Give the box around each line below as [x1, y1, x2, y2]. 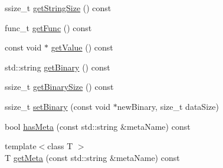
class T [47, 140, 73, 152]
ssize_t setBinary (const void [5, 100, 111, 112]
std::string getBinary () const [5, 61, 110, 73]
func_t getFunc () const [5, 21, 92, 33]
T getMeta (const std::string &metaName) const [5, 151, 180, 163]
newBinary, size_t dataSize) [117, 100, 219, 112]
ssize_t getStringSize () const [5, 2, 112, 14]
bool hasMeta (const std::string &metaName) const [5, 120, 191, 132]
